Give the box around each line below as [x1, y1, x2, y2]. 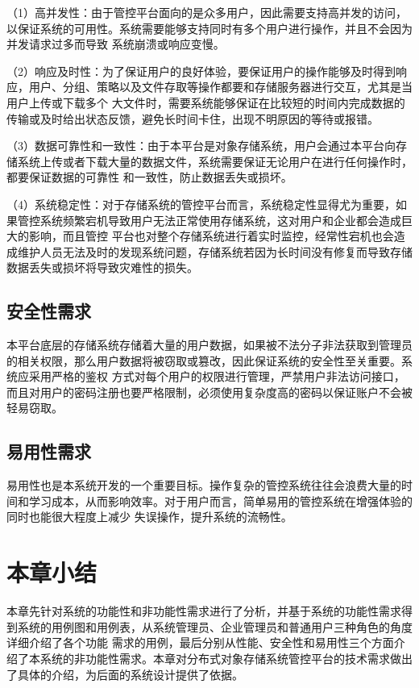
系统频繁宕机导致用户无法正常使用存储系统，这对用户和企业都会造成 [39, 211, 401, 228]
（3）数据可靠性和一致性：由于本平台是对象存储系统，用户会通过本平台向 [6, 137, 396, 154]
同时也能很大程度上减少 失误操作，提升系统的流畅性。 [6, 508, 292, 525]
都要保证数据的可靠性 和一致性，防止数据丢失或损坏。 [6, 169, 292, 186]
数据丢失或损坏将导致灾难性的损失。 [6, 259, 198, 276]
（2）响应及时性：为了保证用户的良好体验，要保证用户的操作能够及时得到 [6, 62, 396, 79]
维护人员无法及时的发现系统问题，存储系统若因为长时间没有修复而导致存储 [17, 243, 413, 260]
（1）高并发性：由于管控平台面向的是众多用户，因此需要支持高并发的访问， [6, 4, 407, 20]
